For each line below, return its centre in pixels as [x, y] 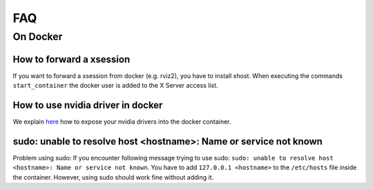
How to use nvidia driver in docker [88, 105]
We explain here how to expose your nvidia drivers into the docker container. [122, 122]
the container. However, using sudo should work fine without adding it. [113, 177]
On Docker [38, 37]
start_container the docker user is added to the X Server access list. [115, 86]
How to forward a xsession [71, 59]
